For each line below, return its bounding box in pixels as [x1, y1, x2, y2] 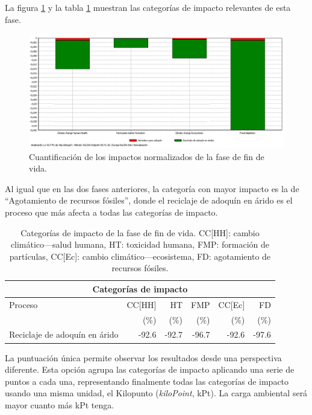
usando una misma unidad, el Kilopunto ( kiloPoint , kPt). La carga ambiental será [5, 387, 308, 399]
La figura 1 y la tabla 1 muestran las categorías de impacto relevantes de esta [5, 1, 291, 13]
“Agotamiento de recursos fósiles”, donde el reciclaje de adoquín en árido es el [5, 194, 293, 207]
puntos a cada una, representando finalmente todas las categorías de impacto [5, 375, 289, 387]
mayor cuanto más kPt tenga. [5, 398, 114, 411]
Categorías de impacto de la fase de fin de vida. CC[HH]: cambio [20, 226, 260, 239]
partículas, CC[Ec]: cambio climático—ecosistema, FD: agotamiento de [9, 249, 271, 262]
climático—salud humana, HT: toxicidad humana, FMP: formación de [10, 238, 269, 251]
